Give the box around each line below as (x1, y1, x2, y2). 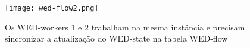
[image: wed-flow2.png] (5, 4, 99, 12)
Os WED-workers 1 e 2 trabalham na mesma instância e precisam (5, 20, 245, 33)
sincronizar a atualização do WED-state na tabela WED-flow (5, 32, 228, 44)
